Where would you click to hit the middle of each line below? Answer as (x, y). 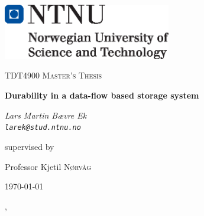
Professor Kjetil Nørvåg (48, 166)
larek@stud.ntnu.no (43, 128)
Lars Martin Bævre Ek (46, 115)
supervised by (30, 146)
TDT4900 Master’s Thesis (54, 75)
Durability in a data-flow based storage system (102, 95)
